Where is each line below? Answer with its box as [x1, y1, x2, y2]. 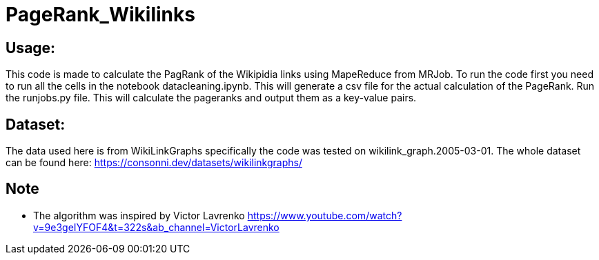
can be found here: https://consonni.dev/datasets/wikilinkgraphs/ [6, 157, 302, 169]
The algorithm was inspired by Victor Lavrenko [33, 209, 245, 221]
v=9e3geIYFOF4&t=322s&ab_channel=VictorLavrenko [33, 221, 279, 233]
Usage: [6, 39, 56, 57]
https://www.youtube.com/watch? [247, 209, 402, 221]
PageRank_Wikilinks [6, 3, 195, 26]
